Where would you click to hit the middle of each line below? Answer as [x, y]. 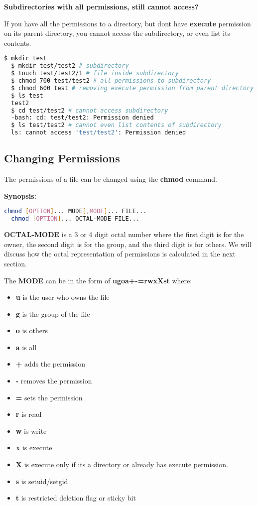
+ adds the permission [50, 364]
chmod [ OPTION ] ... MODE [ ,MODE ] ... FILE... [75, 211]
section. [15, 263]
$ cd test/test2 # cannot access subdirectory [90, 110]
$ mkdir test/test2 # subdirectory [70, 66]
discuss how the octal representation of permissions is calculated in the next [120, 254]
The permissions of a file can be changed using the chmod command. [111, 179]
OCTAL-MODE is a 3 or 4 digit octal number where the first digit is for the [124, 234]
